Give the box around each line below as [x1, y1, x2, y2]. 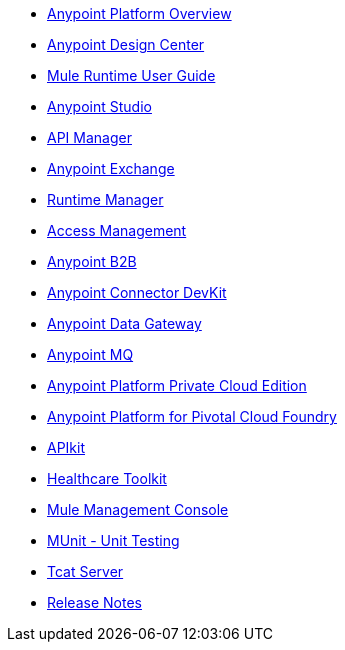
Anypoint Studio [47, 98, 152, 115]
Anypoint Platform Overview [47, 5, 232, 22]
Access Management [47, 222, 187, 239]
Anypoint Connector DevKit [47, 284, 227, 301]
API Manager [47, 129, 132, 146]
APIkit [47, 439, 86, 456]
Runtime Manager [47, 191, 164, 208]
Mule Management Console [47, 501, 229, 518]
